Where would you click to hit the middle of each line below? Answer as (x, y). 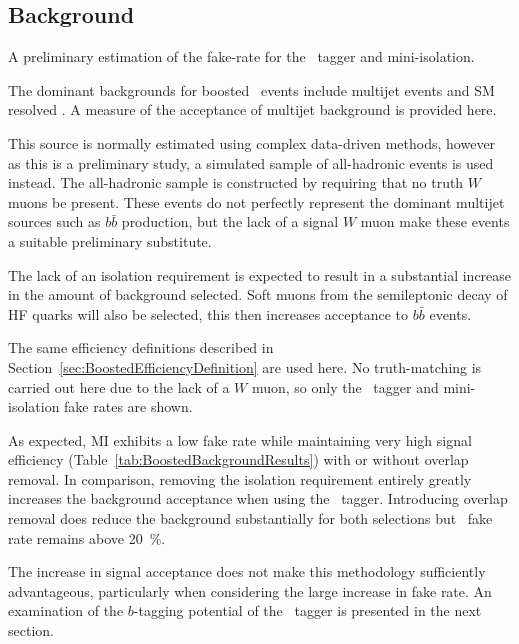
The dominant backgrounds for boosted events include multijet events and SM (251, 89)
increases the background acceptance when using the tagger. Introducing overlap (258, 498)
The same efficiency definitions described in (141, 347)
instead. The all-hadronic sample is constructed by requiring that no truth (236, 182)
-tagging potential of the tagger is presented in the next (307, 610)
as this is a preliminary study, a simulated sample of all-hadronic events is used (251, 162)
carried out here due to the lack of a (119, 386)
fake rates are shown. (128, 406)
